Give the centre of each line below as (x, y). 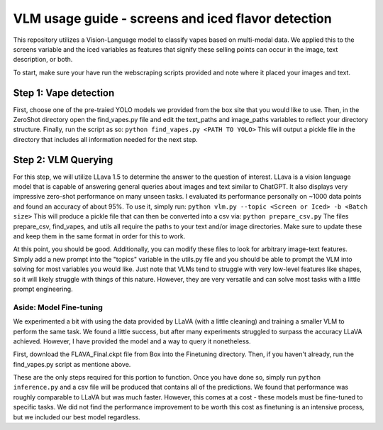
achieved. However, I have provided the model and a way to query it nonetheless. (132, 341)
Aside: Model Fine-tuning (58, 307)
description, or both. (43, 60)
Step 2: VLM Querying (63, 160)
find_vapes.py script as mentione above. (72, 364)
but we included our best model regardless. (77, 417)
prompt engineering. (43, 289)
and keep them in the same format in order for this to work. (99, 236)
